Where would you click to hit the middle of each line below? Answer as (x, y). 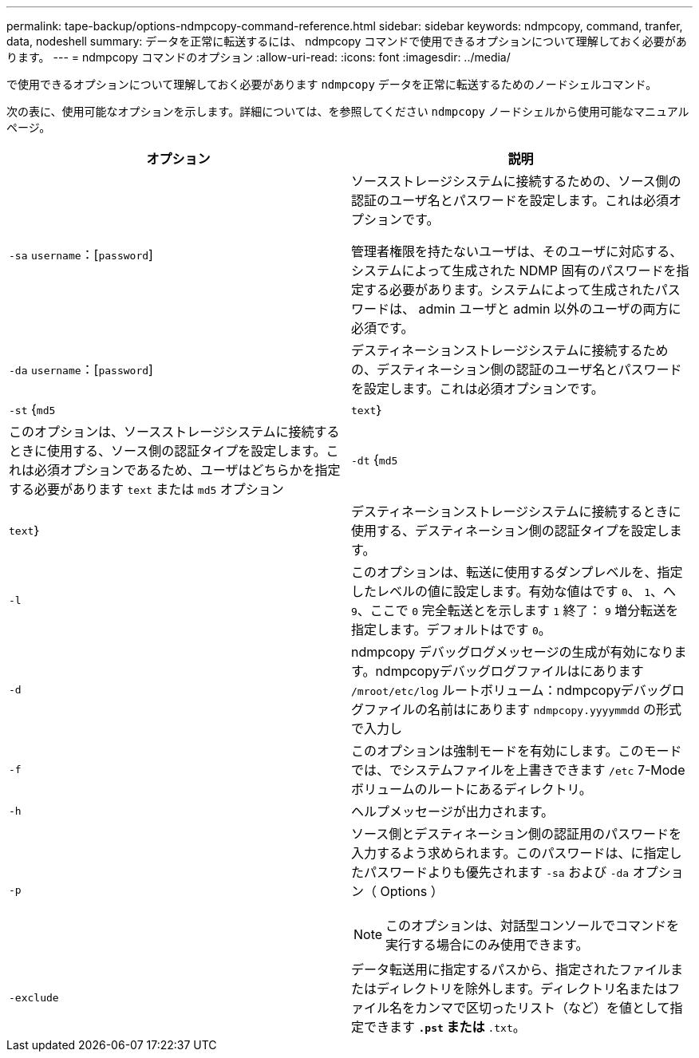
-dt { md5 (375, 460)
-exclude (34, 997)
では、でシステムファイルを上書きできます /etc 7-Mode (518, 770)
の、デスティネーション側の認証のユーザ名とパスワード (517, 369)
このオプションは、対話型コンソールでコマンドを (533, 926)
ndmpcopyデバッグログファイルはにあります (509, 671)
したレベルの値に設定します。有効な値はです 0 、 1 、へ (514, 591)
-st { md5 (32, 409)
